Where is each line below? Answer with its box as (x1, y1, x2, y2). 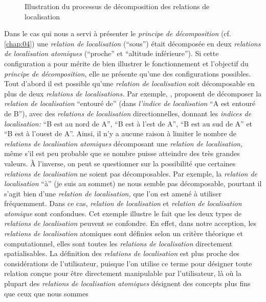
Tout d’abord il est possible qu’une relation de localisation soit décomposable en (4, 78, 255, 89)
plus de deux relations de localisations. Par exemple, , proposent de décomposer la (4, 88, 262, 98)
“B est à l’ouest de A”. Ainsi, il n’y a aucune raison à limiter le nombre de (4, 128, 237, 139)
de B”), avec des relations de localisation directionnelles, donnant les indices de (4, 108, 252, 118)
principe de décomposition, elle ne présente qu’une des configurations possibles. (4, 68, 251, 79)
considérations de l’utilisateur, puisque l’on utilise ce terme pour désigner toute (4, 258, 252, 268)
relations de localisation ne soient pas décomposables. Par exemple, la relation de (4, 168, 258, 179)
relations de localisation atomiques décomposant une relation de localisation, (4, 138, 243, 148)
